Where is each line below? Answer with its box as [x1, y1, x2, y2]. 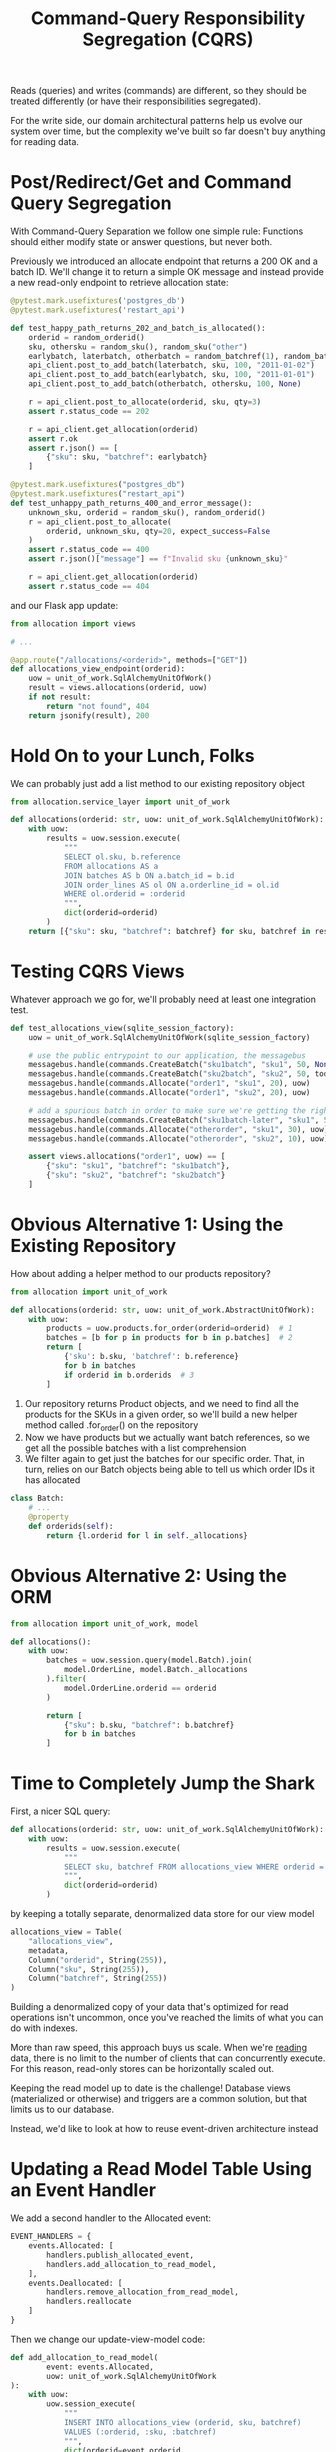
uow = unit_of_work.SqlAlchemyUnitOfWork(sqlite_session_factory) [28, 1032, 311, 1042]
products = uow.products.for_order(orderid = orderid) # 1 [46, 1323, 293, 1334]
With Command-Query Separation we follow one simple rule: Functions [10, 225, 304, 237]
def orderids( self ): [28, 1521, 114, 1531]
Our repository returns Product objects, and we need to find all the [24, 1397, 300, 1409]
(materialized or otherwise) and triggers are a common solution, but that [10, 2093, 308, 2105]
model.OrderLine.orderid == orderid [63, 1683, 217, 1693]
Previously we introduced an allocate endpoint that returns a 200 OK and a [10, 255, 318, 267]
